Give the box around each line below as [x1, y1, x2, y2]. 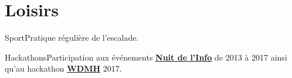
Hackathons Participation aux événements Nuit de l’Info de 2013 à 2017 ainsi [5, 51, 287, 63]
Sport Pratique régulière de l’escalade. [5, 31, 139, 44]
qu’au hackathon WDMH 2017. [5, 62, 122, 75]
